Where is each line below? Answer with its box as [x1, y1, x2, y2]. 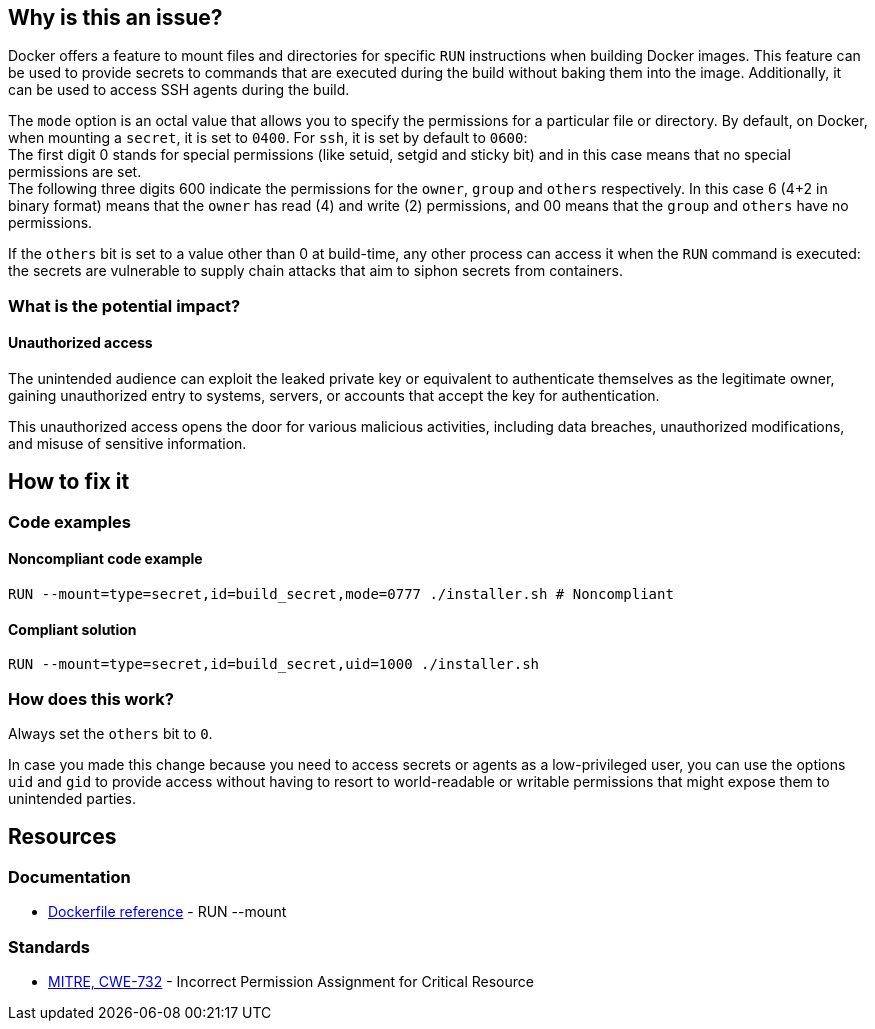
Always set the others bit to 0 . [8, 725, 213, 743]
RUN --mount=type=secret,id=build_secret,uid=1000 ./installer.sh [8, 656, 540, 673]
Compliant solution [8, 620, 137, 638]
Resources [8, 824, 117, 850]
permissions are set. [8, 163, 142, 181]
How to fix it [8, 469, 130, 495]
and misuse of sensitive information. [8, 435, 247, 453]
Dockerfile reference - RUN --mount [48, 903, 287, 921]
